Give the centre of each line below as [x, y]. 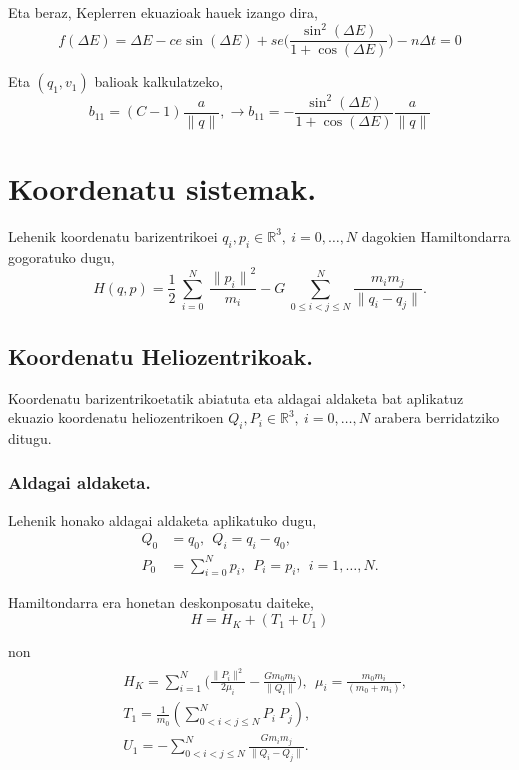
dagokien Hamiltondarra [436, 235]
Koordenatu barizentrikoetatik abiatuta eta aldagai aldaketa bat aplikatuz [236, 397]
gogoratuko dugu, [61, 256]
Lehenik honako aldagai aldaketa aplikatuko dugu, [162, 519]
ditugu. [30, 437]
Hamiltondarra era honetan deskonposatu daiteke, [161, 602]
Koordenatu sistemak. [162, 187]
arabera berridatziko [437, 417]
